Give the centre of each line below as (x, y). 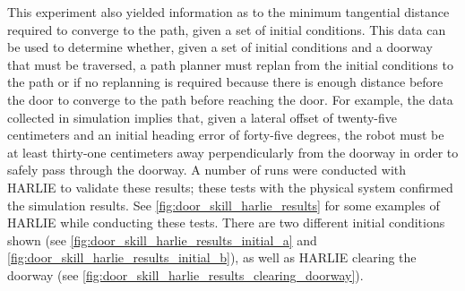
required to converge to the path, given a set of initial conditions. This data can (227, 29)
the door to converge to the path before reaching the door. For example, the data (230, 99)
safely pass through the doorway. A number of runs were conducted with (207, 170)
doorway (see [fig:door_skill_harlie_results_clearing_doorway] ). (185, 274)
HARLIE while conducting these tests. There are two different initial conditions (226, 223)
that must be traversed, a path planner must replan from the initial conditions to (230, 64)
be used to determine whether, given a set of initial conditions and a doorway (220, 47)
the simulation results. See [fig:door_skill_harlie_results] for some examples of (224, 205)
